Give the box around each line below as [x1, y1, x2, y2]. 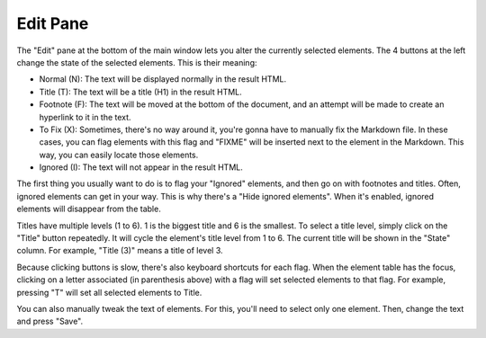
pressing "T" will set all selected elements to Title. [16, 287, 202, 298]
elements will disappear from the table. [16, 203, 161, 215]
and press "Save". [16, 316, 84, 327]
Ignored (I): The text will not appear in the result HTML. [39, 162, 243, 173]
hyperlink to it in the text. [39, 111, 131, 122]
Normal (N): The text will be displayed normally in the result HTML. [39, 74, 287, 84]
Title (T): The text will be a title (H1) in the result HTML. [39, 86, 242, 97]
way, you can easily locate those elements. [39, 149, 199, 160]
